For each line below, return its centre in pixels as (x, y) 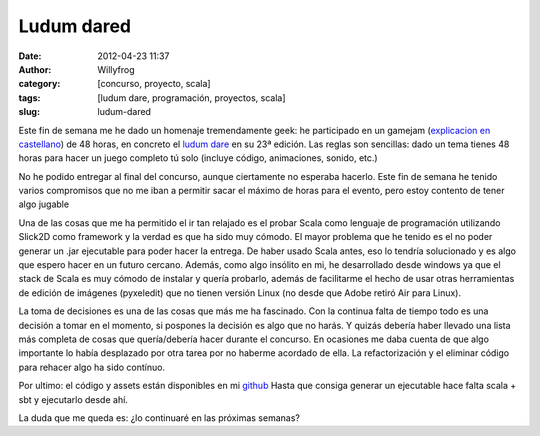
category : (39, 84)
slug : (29, 112)
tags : (29, 97)
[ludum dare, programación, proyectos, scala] (191, 97)
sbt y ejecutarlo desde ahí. (73, 399)
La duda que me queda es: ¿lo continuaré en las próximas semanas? (159, 417)
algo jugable (44, 204)
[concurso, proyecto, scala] (154, 84)
